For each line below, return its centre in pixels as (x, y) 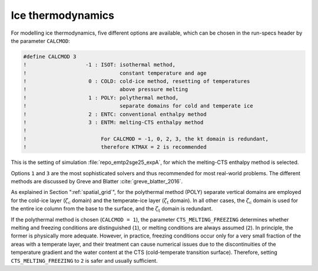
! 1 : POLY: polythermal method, (101, 98)
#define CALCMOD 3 (50, 56)
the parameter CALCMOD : (40, 41)
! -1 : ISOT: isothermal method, (100, 65)
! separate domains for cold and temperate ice (138, 106)
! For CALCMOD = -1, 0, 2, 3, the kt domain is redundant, (146, 139)
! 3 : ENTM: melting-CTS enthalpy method (113, 123)
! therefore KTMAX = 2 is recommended (115, 147)
